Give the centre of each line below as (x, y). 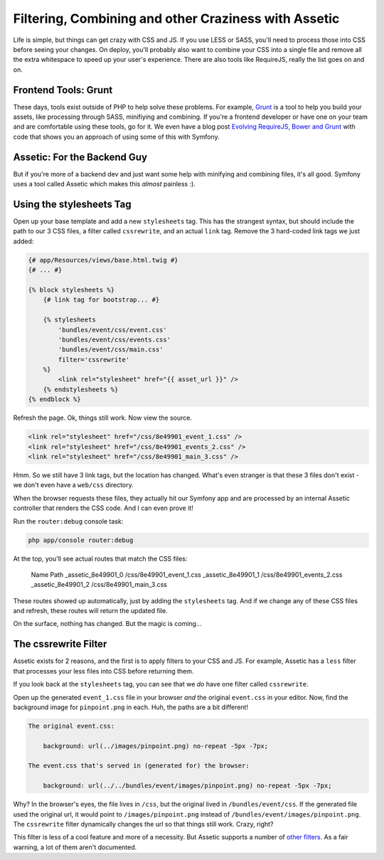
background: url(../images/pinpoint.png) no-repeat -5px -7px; (156, 746)
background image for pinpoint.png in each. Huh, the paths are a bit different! (131, 707)
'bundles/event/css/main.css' (111, 350)
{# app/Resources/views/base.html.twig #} (103, 260)
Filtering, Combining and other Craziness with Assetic (176, 18)
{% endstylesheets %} (81, 389)
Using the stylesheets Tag (72, 204)
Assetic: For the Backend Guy (80, 157)
